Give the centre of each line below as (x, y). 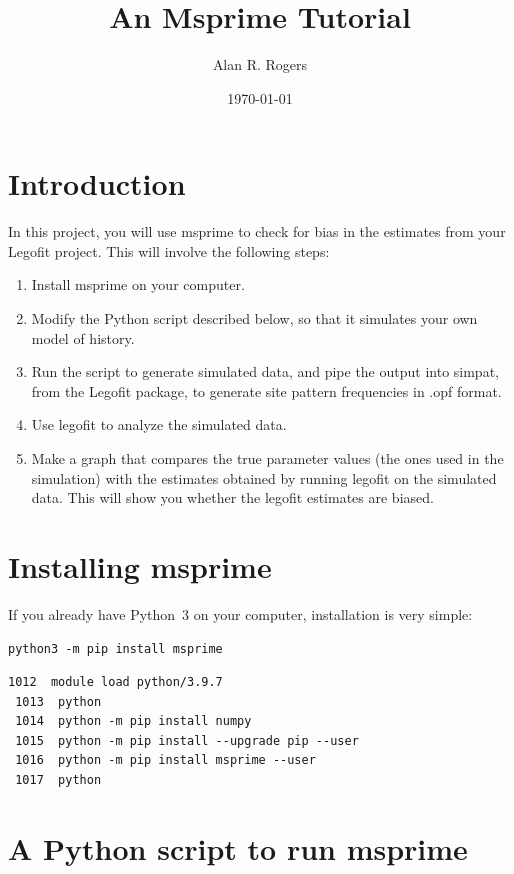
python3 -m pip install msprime (115, 648)
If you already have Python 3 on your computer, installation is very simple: (240, 613)
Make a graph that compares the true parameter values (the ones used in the (267, 458)
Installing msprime (140, 565)
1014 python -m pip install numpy (133, 721)
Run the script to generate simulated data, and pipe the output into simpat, (265, 371)
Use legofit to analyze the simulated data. (159, 424)
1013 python (58, 701)
